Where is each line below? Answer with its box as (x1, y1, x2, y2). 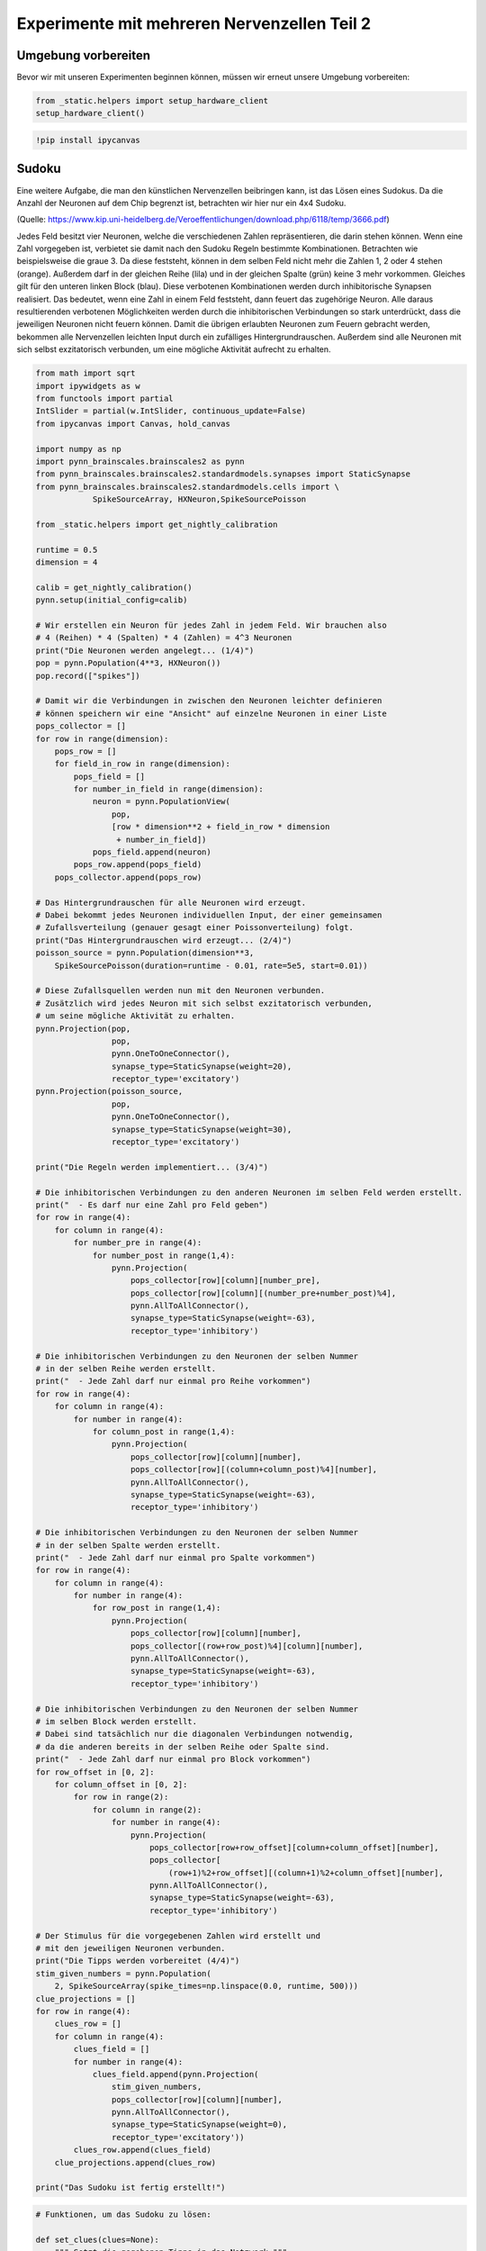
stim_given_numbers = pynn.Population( (35, 1968, 211, 1978)
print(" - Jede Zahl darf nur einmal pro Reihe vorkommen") (35, 1376, 311, 1387)
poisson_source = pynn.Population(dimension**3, (35, 948, 255, 958)
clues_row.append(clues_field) (73, 2145, 211, 2156)
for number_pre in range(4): (73, 1238, 202, 1248)
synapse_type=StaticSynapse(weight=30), (111, 1124, 292, 1135)
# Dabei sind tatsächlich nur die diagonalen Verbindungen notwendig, (35, 1729, 355, 1740)
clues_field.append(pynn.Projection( (92, 2069, 259, 2079)
